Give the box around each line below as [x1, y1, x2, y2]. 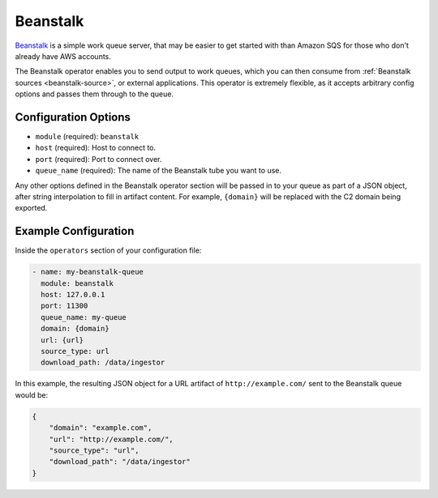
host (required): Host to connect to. [35, 143, 157, 153]
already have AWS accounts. [15, 51, 111, 61]
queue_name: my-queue [41, 313, 127, 321]
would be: [15, 389, 49, 400]
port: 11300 [41, 301, 88, 311]
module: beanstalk [41, 279, 114, 287]
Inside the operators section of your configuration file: [15, 245, 202, 255]
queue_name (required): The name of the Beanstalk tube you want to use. [35, 166, 281, 176]
